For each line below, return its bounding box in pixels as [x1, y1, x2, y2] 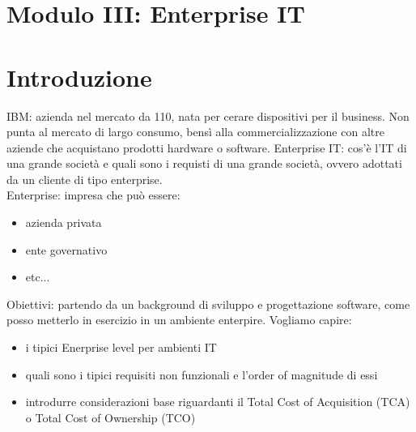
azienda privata [25, 214, 102, 231]
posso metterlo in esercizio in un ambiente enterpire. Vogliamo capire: [6, 311, 352, 328]
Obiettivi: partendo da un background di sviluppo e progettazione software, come [6, 295, 410, 312]
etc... [25, 268, 50, 285]
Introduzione [6, 60, 152, 93]
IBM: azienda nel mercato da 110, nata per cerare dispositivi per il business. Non [6, 107, 410, 124]
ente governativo [25, 241, 108, 258]
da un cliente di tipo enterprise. [6, 170, 163, 187]
